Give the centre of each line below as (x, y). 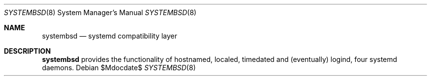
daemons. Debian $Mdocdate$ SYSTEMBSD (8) (119, 68)
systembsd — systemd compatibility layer (110, 36)
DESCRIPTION (28, 51)
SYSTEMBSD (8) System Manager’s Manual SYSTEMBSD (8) (100, 12)
